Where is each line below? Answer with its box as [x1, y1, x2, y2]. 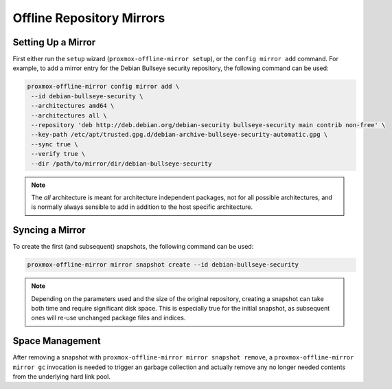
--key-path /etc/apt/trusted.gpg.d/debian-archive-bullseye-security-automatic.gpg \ [31, 131, 328, 139]
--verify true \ [31, 150, 86, 158]
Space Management [12, 335, 101, 347]
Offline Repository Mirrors [12, 10, 165, 25]
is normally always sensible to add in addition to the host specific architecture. [31, 203, 253, 211]
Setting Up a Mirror [12, 36, 96, 48]
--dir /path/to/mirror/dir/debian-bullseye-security [31, 159, 212, 168]
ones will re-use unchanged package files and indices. [31, 313, 186, 322]
